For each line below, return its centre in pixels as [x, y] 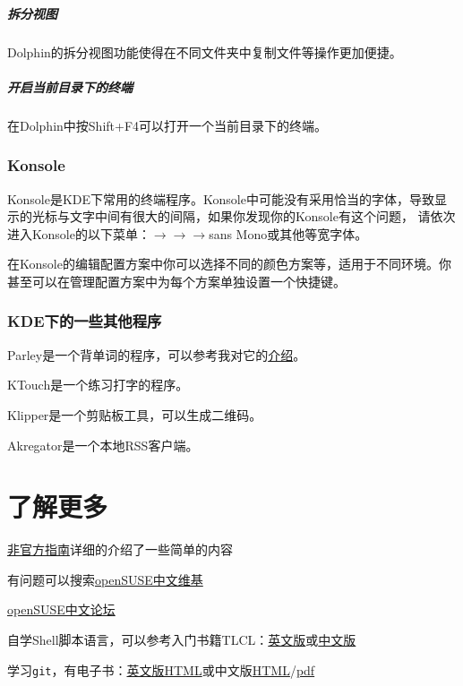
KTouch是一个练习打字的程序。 [98, 385]
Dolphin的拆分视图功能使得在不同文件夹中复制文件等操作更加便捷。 [205, 51]
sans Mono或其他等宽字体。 [288, 233]
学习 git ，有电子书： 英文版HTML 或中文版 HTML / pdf [161, 669]
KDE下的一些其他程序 [85, 321]
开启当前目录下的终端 [70, 86]
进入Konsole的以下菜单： [79, 233]
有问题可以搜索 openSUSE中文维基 [105, 579]
